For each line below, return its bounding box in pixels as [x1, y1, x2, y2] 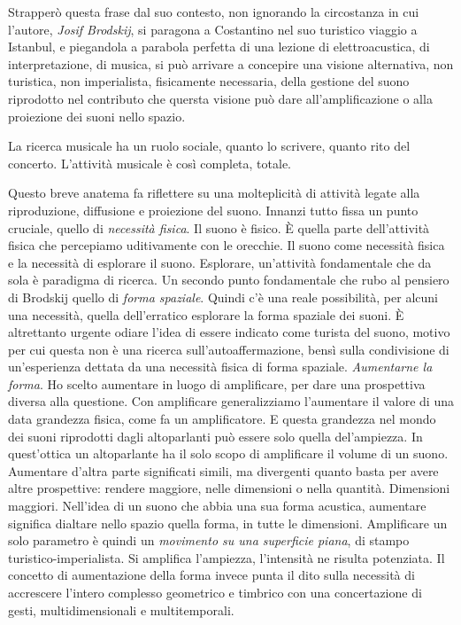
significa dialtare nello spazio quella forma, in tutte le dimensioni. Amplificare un [8, 513, 448, 532]
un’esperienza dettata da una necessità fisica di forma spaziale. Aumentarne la [8, 357, 433, 376]
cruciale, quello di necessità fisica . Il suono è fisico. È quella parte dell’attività [8, 218, 430, 237]
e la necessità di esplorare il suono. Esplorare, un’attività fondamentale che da [8, 253, 432, 271]
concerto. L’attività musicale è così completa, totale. [8, 153, 292, 172]
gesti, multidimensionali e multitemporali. [8, 600, 234, 619]
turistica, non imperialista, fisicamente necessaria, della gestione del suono [8, 72, 410, 90]
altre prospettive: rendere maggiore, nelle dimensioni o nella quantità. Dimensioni [8, 479, 450, 497]
